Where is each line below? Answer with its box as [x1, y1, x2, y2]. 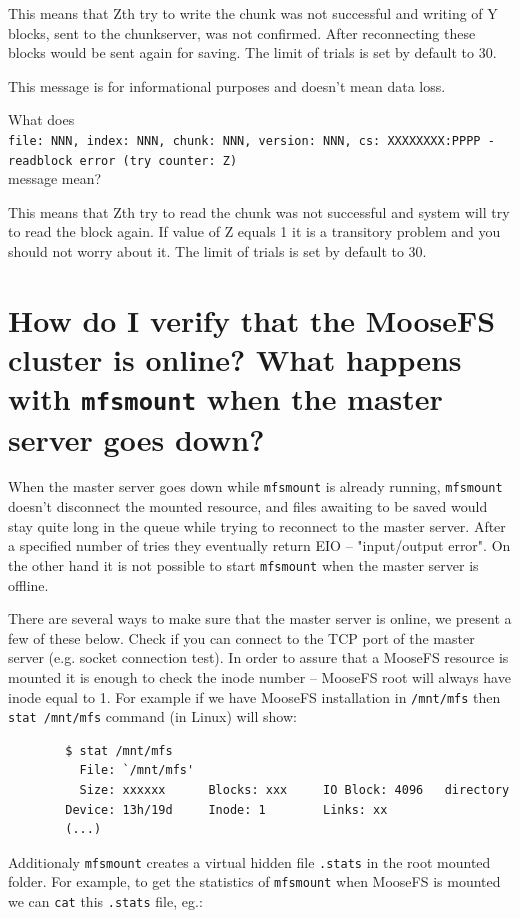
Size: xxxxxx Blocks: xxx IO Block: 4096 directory [79, 783, 510, 798]
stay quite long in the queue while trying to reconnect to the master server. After [8, 515, 506, 536]
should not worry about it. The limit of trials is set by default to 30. [8, 241, 427, 262]
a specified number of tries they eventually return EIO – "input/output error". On [8, 535, 511, 556]
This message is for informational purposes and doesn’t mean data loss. [8, 75, 446, 96]
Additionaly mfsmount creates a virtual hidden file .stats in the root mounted [8, 851, 491, 872]
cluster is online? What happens [8, 339, 462, 380]
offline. [8, 574, 49, 595]
